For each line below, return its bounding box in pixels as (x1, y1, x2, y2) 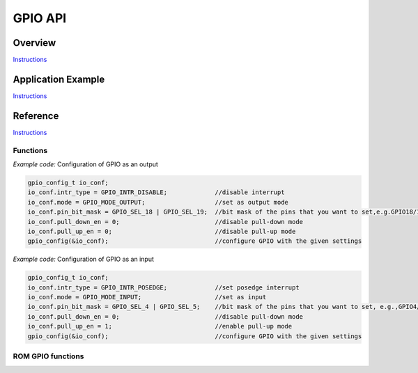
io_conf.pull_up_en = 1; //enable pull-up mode (27, 322, 293, 331)
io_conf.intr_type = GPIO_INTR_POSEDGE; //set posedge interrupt (27, 283, 300, 292)
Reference (13, 110, 59, 122)
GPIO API (13, 10, 67, 26)
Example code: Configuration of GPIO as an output (13, 160, 158, 168)
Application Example (13, 73, 105, 85)
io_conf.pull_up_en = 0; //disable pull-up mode (27, 227, 296, 235)
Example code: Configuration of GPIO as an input (13, 255, 155, 264)
